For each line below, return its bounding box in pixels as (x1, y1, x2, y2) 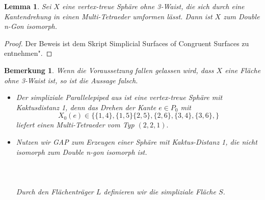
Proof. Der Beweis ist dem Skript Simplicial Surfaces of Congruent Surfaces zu (4, 38, 249, 48)
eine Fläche (225, 64, 261, 75)
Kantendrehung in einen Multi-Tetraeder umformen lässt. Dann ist (4, 11, 213, 21)
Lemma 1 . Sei (4, 1, 51, 11)
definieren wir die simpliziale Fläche (103, 186, 216, 196)
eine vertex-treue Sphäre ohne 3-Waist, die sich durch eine (62, 1, 245, 11)
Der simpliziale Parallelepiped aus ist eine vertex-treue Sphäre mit (16, 92, 223, 103)
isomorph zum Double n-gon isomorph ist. (16, 146, 147, 157)
